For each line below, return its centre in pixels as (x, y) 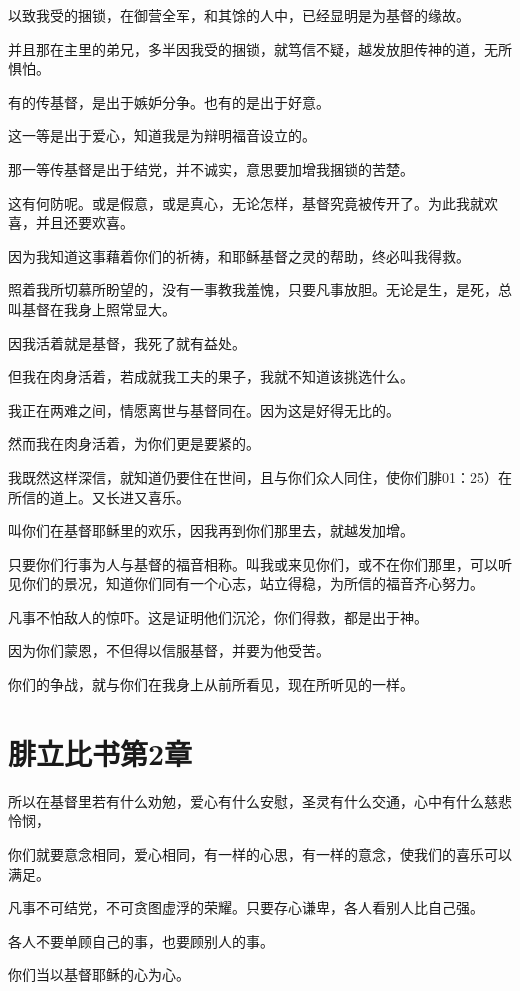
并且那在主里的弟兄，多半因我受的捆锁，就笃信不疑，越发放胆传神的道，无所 (260, 48)
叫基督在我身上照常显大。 (92, 308)
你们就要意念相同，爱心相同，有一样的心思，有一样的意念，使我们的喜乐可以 (260, 853)
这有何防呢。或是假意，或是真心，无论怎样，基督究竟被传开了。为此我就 (246, 202)
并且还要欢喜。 (84, 222)
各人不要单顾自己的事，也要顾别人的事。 (141, 940)
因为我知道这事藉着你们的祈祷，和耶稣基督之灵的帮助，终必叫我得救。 (239, 255)
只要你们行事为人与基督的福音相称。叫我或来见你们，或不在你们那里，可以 (253, 563)
